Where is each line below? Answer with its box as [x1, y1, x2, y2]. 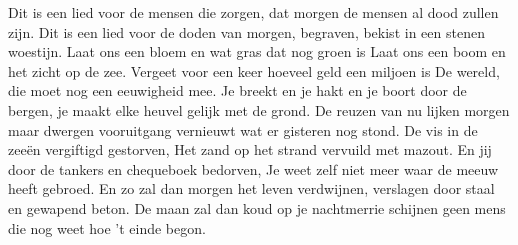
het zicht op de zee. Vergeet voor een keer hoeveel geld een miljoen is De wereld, [8, 60, 500, 81]
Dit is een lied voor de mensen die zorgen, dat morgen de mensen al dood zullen [8, 2, 499, 22]
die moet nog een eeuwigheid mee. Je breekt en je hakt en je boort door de [8, 80, 467, 101]
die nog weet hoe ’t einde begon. [8, 217, 206, 238]
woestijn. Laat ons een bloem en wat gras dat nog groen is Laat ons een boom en [8, 41, 506, 62]
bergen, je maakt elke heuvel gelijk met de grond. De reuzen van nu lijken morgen [8, 99, 510, 120]
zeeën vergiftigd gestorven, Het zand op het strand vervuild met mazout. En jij [8, 139, 492, 160]
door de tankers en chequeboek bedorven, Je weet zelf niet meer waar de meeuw [8, 158, 498, 179]
